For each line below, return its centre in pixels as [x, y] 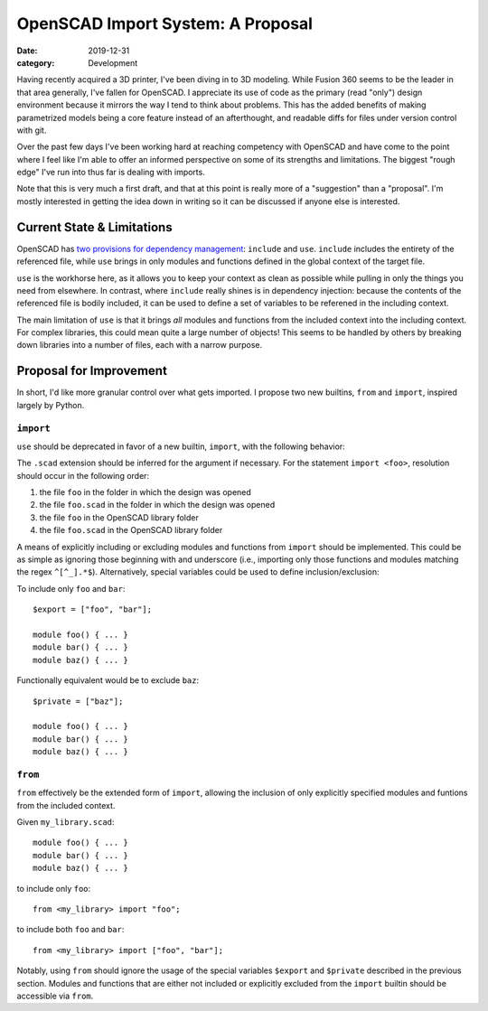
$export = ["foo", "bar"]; [93, 609]
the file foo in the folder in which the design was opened [145, 492]
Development [113, 62]
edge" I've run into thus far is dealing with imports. [111, 173]
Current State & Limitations [94, 227]
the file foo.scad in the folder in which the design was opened [157, 505]
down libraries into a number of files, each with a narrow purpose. [140, 345]
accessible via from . [55, 996]
